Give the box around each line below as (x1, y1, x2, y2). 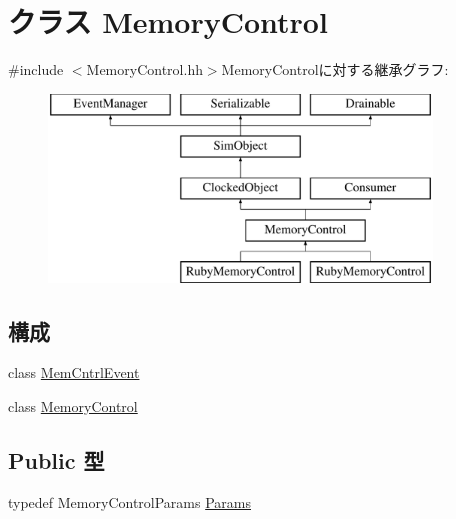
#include (8, 59, 64, 80)
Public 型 (8, 445, 105, 476)
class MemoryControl (8, 396, 138, 417)
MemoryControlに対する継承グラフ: (221, 59, 449, 80)
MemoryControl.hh (86, 59, 203, 80)
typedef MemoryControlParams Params (8, 491, 251, 512)
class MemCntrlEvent (8, 362, 140, 383)
